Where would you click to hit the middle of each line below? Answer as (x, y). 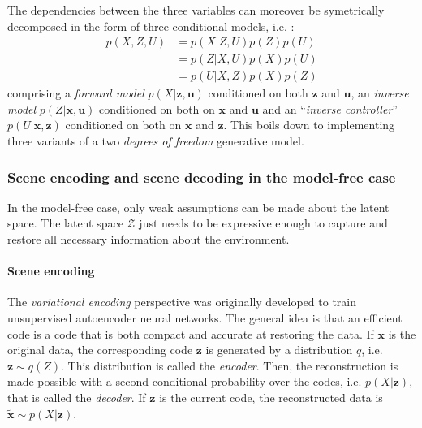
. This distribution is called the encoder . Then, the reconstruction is (230, 365)
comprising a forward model (76, 93)
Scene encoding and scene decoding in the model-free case (202, 177)
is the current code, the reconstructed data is (271, 398)
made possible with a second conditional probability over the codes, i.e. (185, 381)
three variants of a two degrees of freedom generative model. (156, 141)
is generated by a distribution (279, 350)
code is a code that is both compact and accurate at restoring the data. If (191, 333)
